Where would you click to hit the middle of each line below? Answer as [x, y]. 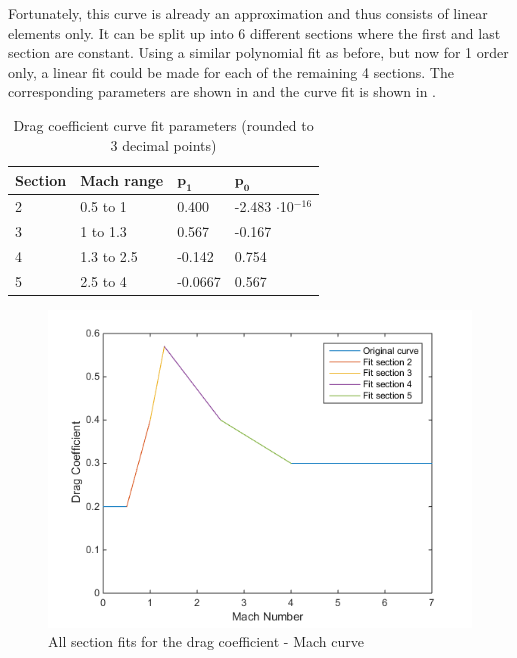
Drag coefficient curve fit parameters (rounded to [163, 124]
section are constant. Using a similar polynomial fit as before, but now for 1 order [258, 52]
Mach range [122, 179]
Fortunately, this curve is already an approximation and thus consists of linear [248, 13]
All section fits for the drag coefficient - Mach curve [206, 641]
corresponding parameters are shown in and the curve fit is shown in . [222, 91]
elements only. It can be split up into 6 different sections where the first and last [254, 32]
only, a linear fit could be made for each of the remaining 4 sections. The [231, 71]
